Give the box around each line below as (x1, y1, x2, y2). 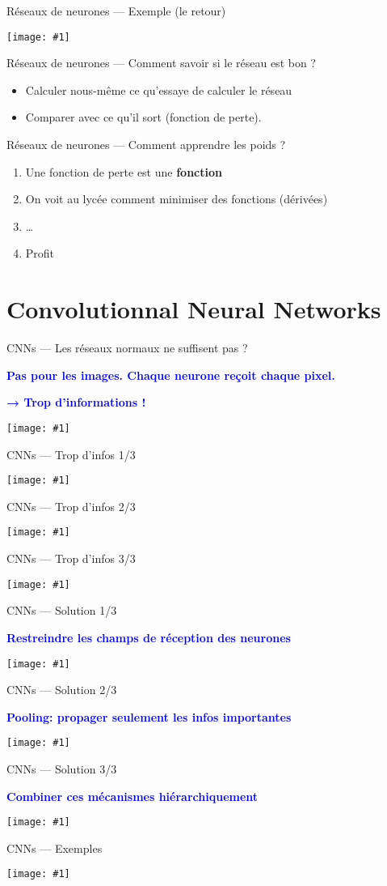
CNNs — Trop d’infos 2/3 (6, 497, 136, 514)
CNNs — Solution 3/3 (6, 760, 117, 777)
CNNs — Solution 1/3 (6, 602, 117, 619)
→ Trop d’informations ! (6, 394, 146, 411)
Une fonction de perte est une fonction (25, 163, 222, 180)
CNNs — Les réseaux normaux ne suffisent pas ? (6, 339, 248, 356)
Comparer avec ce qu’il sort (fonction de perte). (25, 109, 262, 126)
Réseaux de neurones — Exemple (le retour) (6, 2, 226, 19)
